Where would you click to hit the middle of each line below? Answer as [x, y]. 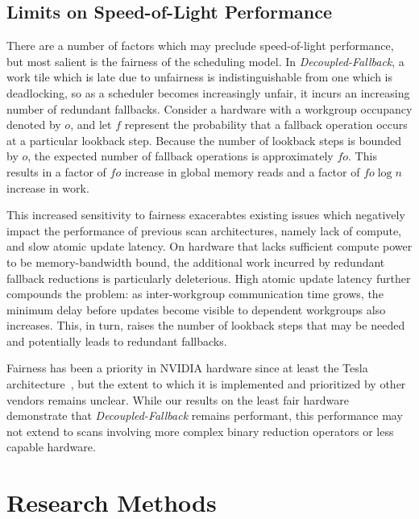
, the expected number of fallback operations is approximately [180, 156]
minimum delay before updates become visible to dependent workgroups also [196, 309]
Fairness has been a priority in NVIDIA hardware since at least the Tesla [187, 368]
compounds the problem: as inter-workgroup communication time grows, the [195, 294]
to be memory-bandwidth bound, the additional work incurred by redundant [196, 262]
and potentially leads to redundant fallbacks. [117, 340]
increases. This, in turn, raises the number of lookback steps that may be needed [206, 325]
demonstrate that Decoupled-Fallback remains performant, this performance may [205, 415]
